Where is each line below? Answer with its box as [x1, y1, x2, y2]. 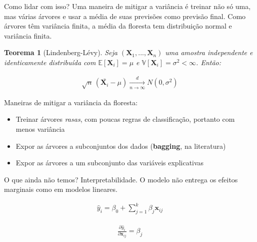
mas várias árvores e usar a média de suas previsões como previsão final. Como [4, 11, 246, 21]
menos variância [15, 123, 65, 134]
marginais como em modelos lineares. [4, 184, 117, 194]
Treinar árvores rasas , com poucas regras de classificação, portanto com [15, 114, 235, 124]
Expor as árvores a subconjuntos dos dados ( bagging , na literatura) [15, 140, 226, 151]
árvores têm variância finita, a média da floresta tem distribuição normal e [4, 21, 232, 31]
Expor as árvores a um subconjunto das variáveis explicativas [15, 157, 204, 168]
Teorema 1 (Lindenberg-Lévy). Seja [4, 47, 117, 58]
